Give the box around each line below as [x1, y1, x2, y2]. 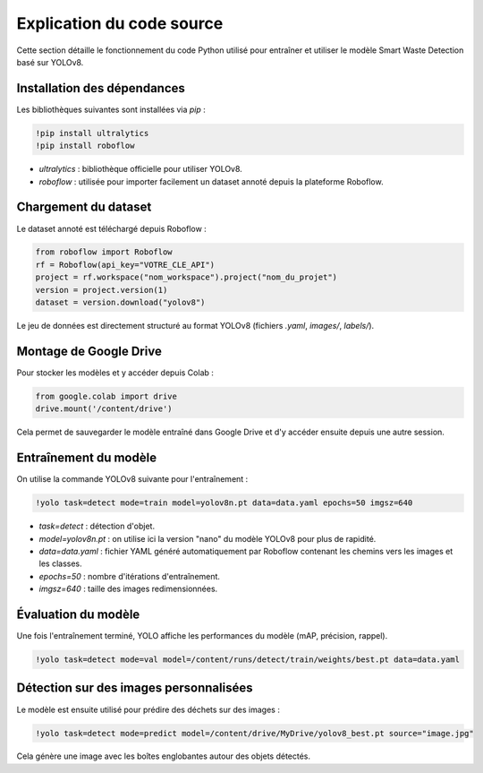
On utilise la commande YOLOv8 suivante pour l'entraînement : [16, 474, 249, 485]
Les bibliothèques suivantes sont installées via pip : [16, 104, 206, 115]
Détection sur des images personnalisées [16, 681, 253, 696]
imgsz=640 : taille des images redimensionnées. [38, 583, 218, 595]
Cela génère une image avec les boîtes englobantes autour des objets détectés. [16, 751, 311, 761]
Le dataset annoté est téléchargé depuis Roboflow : [16, 223, 208, 234]
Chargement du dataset [16, 200, 152, 215]
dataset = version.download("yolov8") [35, 297, 206, 308]
